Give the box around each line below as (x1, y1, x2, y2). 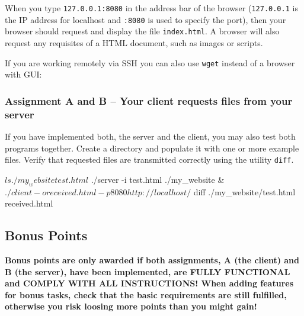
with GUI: (5, 68, 42, 80)
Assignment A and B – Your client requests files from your (5, 93, 293, 108)
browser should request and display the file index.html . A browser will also (5, 25, 280, 37)
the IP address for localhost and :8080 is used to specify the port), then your (5, 13, 286, 25)
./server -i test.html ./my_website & (91, 173, 225, 185)
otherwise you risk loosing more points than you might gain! (5, 300, 257, 312)
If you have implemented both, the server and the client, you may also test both (5, 130, 296, 142)
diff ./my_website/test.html (193, 185, 296, 198)
